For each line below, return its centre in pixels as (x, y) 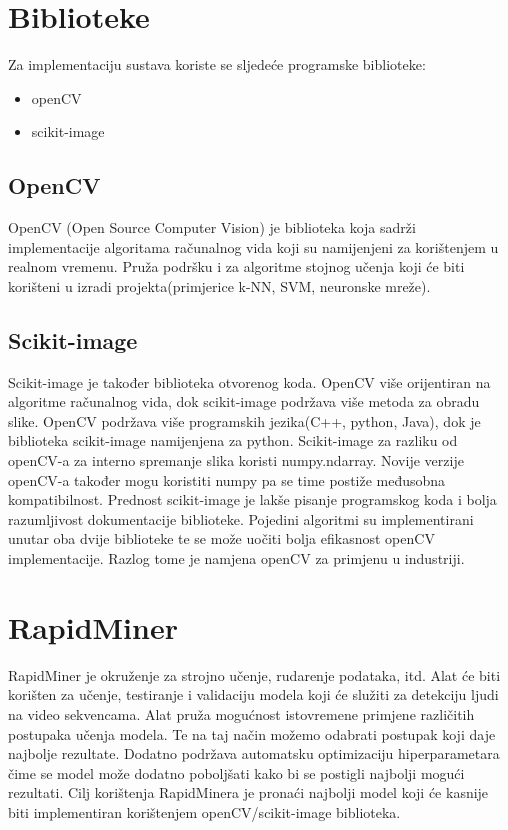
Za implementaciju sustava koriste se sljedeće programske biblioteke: (217, 64)
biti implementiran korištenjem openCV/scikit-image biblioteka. (204, 811)
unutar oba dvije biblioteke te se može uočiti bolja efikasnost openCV (221, 538)
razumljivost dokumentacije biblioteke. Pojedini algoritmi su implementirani (241, 518)
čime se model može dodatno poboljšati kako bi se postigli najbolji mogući (236, 772)
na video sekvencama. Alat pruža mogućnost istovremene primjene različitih (241, 713)
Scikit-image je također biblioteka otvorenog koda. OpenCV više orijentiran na (249, 381)
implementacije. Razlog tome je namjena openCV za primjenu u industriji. (236, 558)
